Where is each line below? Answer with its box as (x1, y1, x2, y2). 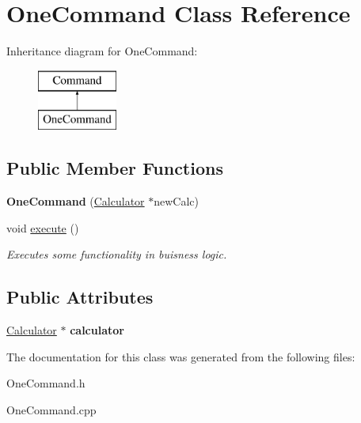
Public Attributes (6, 285, 154, 309)
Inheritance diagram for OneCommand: (6, 43, 198, 59)
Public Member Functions (6, 156, 223, 180)
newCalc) (154, 193, 199, 210)
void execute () (6, 219, 79, 236)
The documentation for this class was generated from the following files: (6, 348, 355, 364)
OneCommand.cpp (6, 401, 97, 417)
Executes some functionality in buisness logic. (6, 246, 227, 262)
